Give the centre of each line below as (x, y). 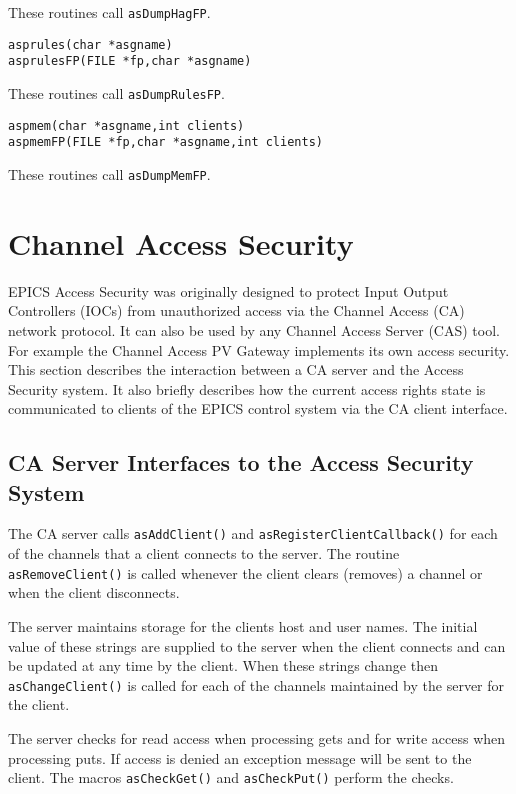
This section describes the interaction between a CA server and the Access (236, 369)
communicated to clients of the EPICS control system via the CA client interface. (258, 408)
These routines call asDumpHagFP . (109, 12)
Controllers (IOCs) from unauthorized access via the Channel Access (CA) (236, 310)
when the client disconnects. (94, 592)
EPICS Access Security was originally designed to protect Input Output (228, 290)
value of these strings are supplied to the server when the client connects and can (257, 645)
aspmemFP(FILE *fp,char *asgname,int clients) (165, 142)
